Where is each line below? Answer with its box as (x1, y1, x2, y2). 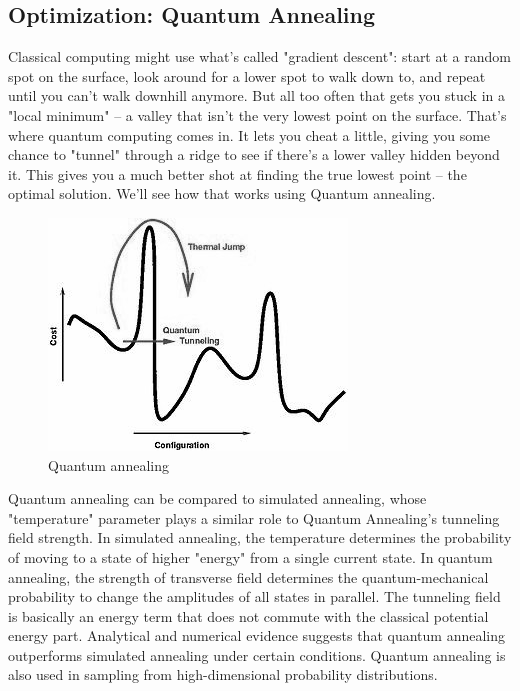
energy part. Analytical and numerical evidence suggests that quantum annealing (8, 625, 505, 646)
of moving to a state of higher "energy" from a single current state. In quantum (8, 546, 493, 567)
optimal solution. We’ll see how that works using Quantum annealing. (8, 183, 436, 204)
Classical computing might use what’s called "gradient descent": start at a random (8, 46, 511, 67)
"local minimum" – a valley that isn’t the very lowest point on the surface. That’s (8, 104, 507, 125)
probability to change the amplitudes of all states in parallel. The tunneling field (8, 586, 501, 607)
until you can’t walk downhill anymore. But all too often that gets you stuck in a (8, 85, 506, 106)
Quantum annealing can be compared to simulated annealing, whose (8, 488, 427, 509)
